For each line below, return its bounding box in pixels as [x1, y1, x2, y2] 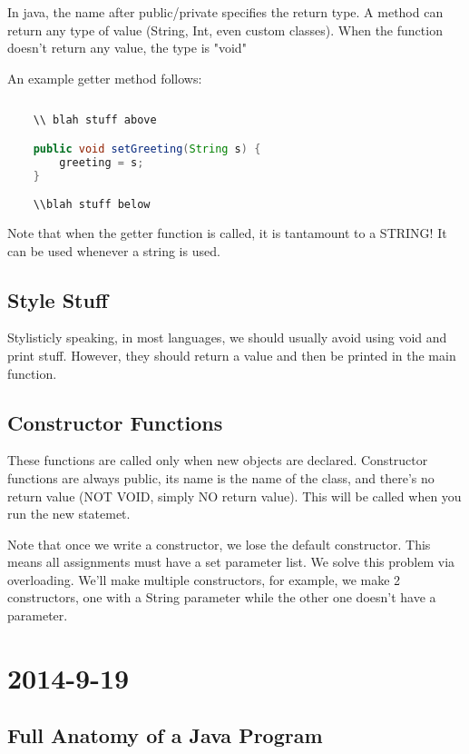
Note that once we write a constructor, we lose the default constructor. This [7, 534, 431, 553]
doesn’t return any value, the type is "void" [7, 38, 247, 57]
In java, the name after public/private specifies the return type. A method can [7, 3, 444, 21]
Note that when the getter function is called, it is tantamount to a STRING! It [7, 223, 447, 242]
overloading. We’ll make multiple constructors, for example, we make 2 [7, 570, 401, 589]
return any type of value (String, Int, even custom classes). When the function [7, 20, 443, 39]
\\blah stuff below [33, 198, 151, 212]
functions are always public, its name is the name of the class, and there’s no [7, 468, 435, 487]
